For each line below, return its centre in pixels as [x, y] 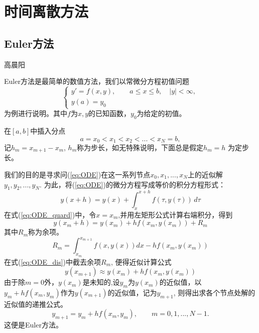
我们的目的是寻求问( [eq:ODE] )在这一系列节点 [77, 175]
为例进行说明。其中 [36, 113]
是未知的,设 [101, 282]
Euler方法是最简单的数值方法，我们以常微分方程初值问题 [97, 81]
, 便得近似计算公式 [141, 261]
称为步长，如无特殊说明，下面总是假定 [140, 147]
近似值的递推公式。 [36, 304]
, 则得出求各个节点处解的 [214, 292]
